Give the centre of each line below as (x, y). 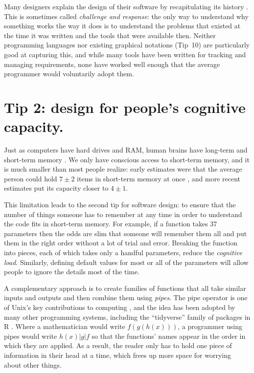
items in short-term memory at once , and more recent (159, 178)
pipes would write (31, 336)
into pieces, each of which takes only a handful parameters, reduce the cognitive (123, 252)
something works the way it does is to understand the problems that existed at (122, 26)
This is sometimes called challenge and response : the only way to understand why (126, 16)
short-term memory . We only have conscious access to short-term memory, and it (127, 159)
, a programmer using (210, 326)
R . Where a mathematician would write (65, 326)
